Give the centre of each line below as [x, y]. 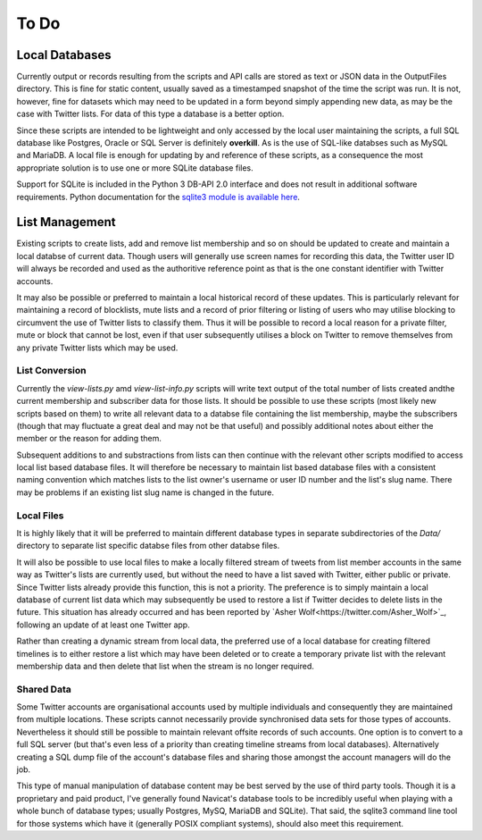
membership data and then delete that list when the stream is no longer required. [165, 666]
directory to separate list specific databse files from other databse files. [148, 546]
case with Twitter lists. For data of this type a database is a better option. [150, 114]
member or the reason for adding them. [89, 439]
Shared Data [44, 689]
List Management [66, 222]
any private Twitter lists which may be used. [97, 348]
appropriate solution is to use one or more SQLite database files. [135, 168]
